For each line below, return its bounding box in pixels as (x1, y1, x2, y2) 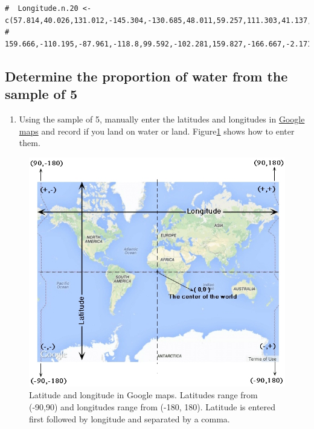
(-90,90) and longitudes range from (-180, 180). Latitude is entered (29, 400, 276, 413)
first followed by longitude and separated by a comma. (29, 412, 230, 425)
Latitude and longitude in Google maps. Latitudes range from (29, 389, 258, 401)
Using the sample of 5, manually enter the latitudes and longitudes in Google (19, 112, 305, 125)
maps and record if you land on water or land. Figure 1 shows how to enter (19, 124, 295, 137)
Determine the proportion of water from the (5, 66, 288, 85)
